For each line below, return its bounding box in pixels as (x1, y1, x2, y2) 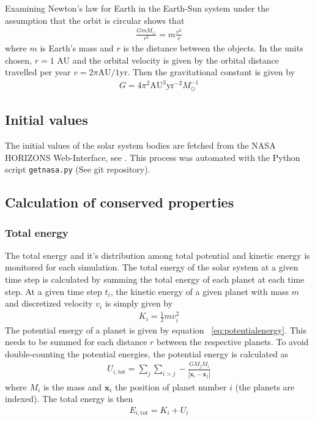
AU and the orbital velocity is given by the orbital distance (57, 53, 280, 66)
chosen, (5, 53, 32, 66)
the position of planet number (115, 380, 227, 393)
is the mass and (43, 380, 102, 393)
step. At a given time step (5, 285, 102, 297)
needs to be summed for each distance (5, 335, 147, 348)
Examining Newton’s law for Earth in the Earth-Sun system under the (5, 2, 270, 14)
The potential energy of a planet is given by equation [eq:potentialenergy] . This (5, 323, 306, 336)
